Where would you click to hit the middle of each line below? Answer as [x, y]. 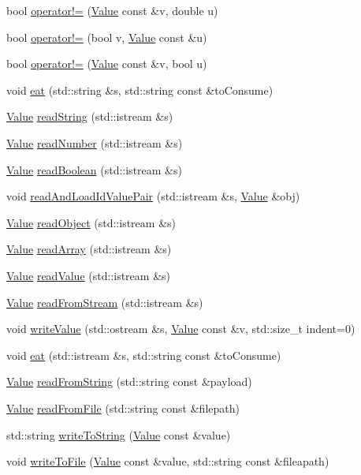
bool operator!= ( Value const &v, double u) [112, 10]
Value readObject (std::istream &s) [91, 222]
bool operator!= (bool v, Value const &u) [107, 37]
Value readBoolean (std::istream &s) [94, 169]
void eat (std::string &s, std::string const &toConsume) [140, 90]
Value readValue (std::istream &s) [88, 275]
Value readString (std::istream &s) [90, 116]
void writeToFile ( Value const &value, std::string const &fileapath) [168, 461]
